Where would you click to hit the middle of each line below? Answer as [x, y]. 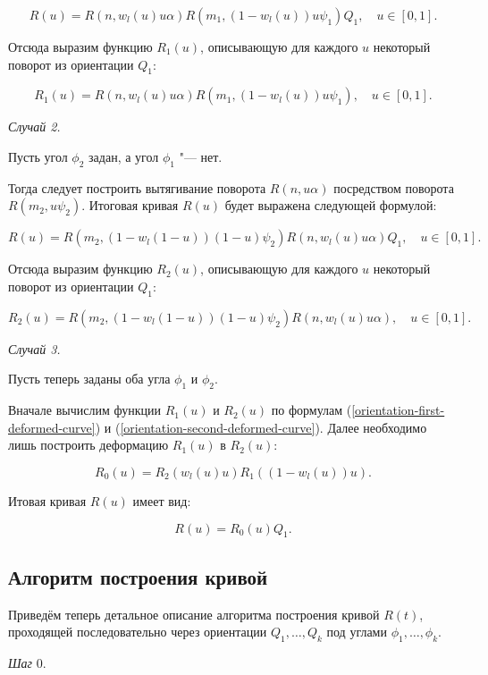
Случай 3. [34, 348]
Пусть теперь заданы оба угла [89, 379]
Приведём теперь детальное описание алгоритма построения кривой [194, 614]
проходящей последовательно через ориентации [138, 632]
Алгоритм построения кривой [138, 576]
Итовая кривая [47, 500]
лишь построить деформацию [88, 445]
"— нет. [201, 156]
